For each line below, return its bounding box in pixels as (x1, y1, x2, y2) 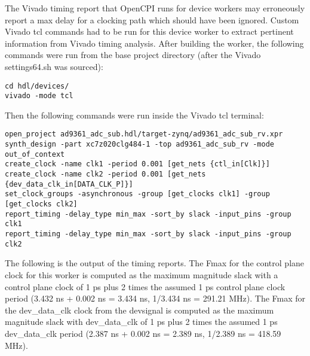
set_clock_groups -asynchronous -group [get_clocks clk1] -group (5, 190, 270, 199)
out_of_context (5, 150, 65, 159)
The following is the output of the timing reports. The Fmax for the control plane (5, 257, 305, 269)
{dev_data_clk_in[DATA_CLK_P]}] (5, 179, 133, 188)
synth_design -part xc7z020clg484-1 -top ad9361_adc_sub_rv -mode (5, 140, 275, 149)
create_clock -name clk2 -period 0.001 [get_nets (5, 170, 206, 179)
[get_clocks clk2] (5, 200, 78, 209)
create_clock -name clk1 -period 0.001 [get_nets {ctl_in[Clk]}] (5, 160, 270, 169)
